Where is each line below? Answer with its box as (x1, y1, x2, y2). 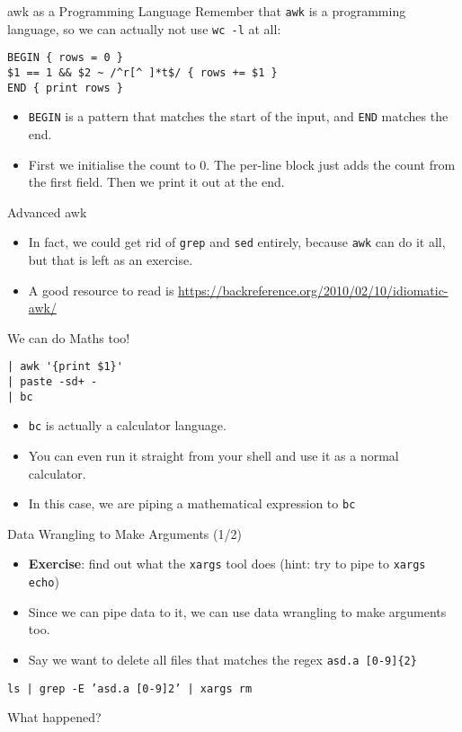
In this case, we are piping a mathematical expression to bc (28, 494, 356, 513)
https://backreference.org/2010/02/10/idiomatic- (178, 280, 449, 299)
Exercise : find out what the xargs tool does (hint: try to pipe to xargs (28, 554, 426, 573)
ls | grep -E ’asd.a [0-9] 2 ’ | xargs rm (7, 682, 253, 695)
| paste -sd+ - (7, 375, 98, 388)
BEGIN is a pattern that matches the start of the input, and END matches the (28, 107, 449, 126)
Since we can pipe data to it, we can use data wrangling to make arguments (28, 602, 447, 621)
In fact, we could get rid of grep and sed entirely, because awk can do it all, (28, 233, 446, 251)
